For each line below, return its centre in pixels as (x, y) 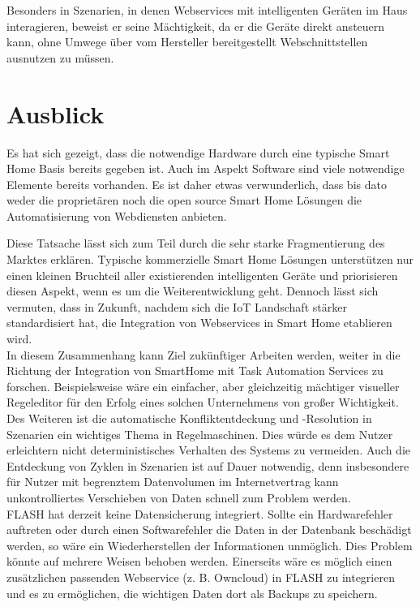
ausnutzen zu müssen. (60, 57)
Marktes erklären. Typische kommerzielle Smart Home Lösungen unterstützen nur (210, 259)
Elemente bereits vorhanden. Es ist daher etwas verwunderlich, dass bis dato (197, 184)
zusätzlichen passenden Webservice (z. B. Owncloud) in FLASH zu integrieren (201, 577)
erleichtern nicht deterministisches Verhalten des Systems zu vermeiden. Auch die (208, 450)
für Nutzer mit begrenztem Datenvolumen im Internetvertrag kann (173, 482)
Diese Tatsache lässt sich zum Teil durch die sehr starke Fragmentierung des (196, 243)
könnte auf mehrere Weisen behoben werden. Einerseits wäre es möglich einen (199, 561)
